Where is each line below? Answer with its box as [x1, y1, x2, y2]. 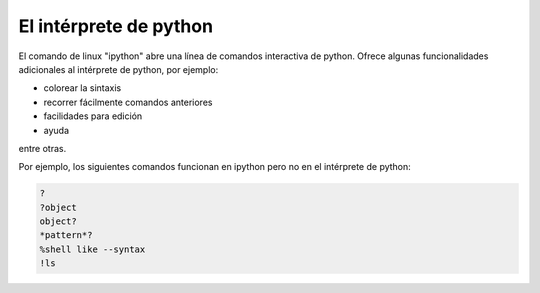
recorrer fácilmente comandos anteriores [43, 96, 213, 108]
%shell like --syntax [39, 243, 146, 255]
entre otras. [18, 142, 67, 154]
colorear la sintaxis [43, 82, 122, 94]
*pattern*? [39, 230, 93, 241]
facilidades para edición [43, 110, 143, 122]
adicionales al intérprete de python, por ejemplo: [18, 63, 219, 75]
